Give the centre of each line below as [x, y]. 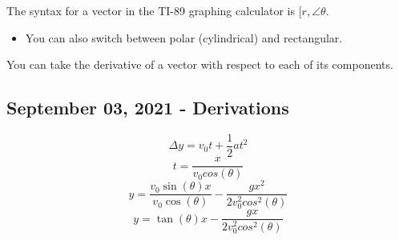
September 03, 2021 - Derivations [148, 108]
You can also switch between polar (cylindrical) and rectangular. [184, 37]
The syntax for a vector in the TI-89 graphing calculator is [151, 10]
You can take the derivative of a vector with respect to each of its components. [200, 64]
